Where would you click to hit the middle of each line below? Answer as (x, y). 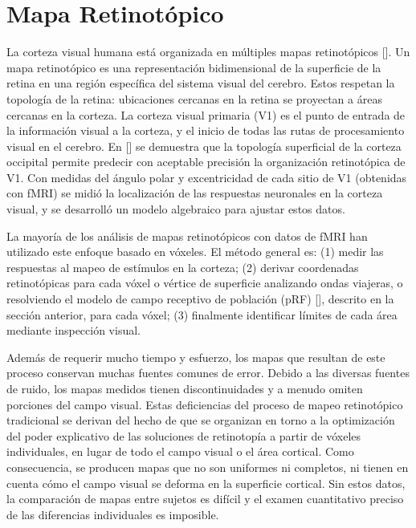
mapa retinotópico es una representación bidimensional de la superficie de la (194, 67)
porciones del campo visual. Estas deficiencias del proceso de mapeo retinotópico (205, 404)
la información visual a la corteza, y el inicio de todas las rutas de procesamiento (206, 130)
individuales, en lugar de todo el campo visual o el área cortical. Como (180, 451)
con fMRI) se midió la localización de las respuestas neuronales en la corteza (195, 193)
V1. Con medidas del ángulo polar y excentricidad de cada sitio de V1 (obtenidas (207, 177)
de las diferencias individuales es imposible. (113, 514)
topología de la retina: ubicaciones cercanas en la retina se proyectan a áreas (194, 98)
